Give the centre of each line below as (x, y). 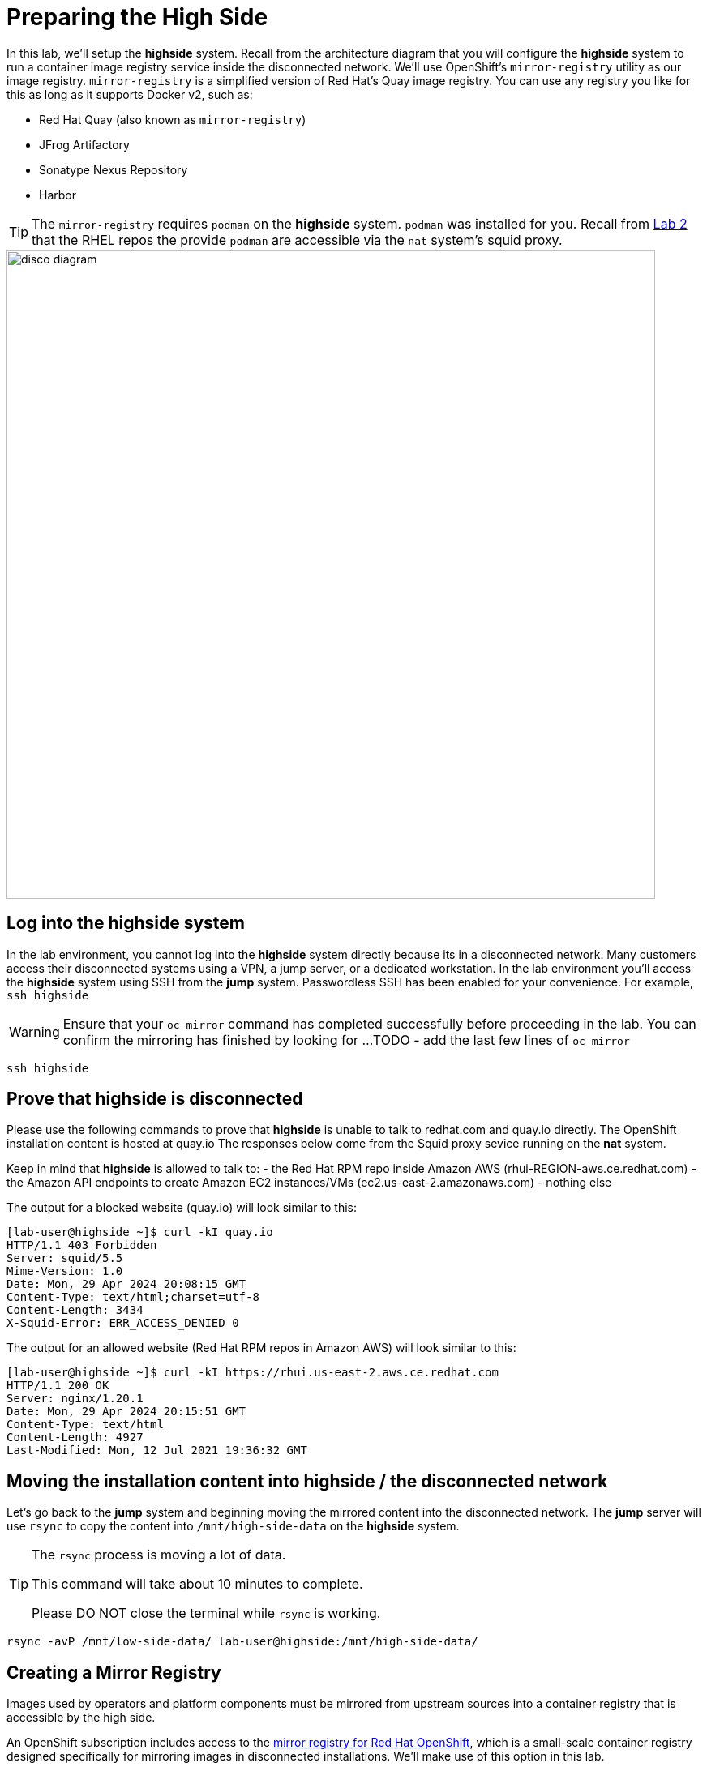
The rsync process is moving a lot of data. (159, 1555)
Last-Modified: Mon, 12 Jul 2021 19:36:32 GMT (157, 1450)
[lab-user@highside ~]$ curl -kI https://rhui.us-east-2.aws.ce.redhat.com (253, 1373)
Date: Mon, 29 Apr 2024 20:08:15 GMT (126, 1284)
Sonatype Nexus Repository (114, 169)
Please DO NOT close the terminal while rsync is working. (206, 1613)
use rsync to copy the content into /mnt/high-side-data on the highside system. (233, 1526)
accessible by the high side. (81, 1718)
